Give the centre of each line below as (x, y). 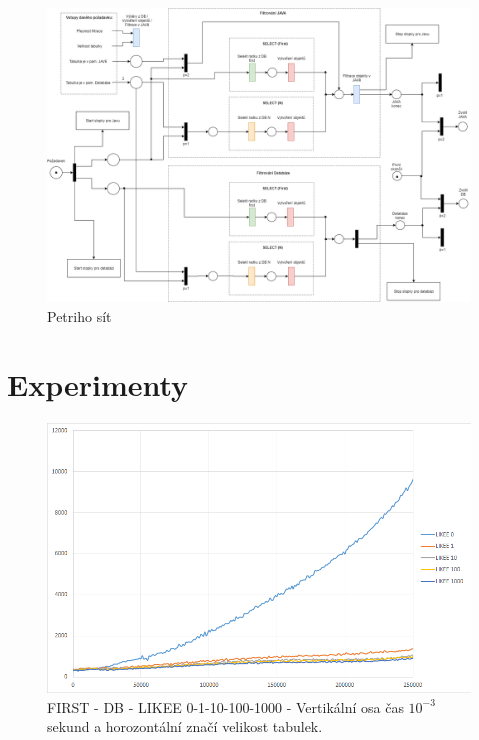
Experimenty (98, 384)
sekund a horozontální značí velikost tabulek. (185, 726)
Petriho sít (79, 315)
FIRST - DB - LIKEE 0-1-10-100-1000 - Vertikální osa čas (225, 706)
